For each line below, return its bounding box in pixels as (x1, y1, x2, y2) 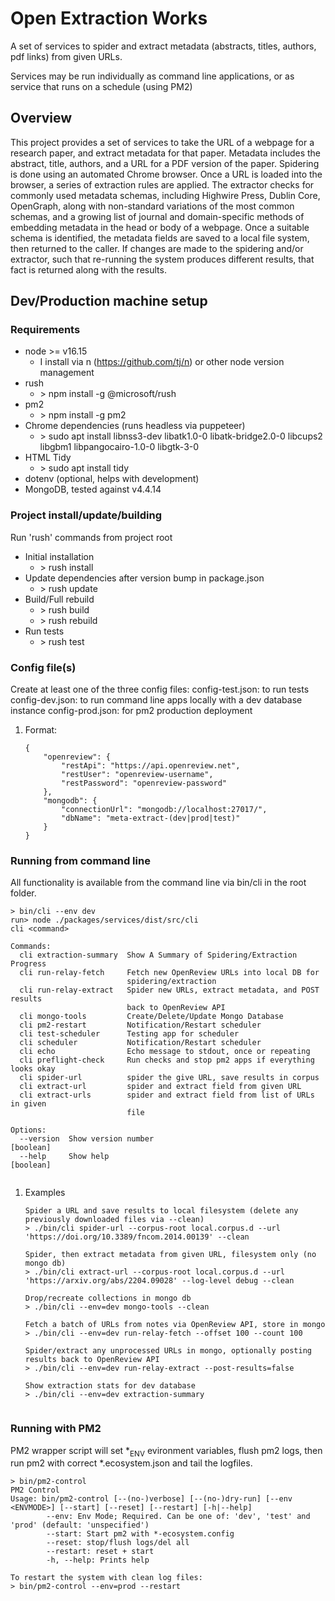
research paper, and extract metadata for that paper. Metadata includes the (10, 147, 322, 159)
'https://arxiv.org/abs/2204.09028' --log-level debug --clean (24, 1276, 295, 1286)
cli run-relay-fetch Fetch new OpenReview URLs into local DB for (19, 968, 320, 978)
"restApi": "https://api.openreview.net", (61, 761, 241, 771)
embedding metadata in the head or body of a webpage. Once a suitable (10, 221, 310, 233)
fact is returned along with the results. (10, 263, 167, 276)
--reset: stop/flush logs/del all (46, 1538, 190, 1548)
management (39, 367, 95, 379)
